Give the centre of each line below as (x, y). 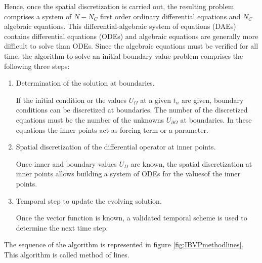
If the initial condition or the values (71, 100)
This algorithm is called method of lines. (67, 254)
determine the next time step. (62, 227)
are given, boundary (213, 100)
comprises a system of (38, 16)
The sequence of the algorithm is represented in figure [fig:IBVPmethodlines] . (124, 245)
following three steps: (37, 66)
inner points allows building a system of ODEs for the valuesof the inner (128, 174)
